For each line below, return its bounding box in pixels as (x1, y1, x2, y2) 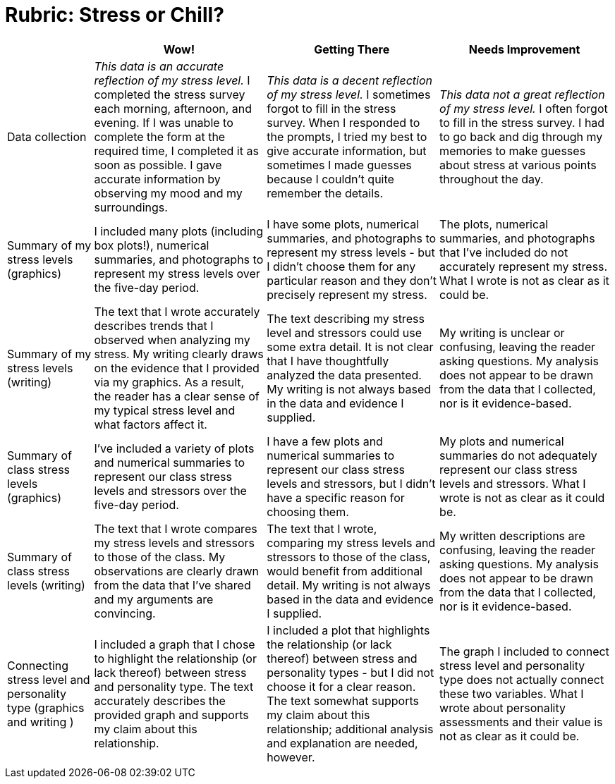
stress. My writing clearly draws (94, 346, 264, 361)
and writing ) (7, 714, 74, 729)
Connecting (7, 658, 69, 673)
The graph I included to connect (439, 644, 609, 659)
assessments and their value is (439, 714, 603, 729)
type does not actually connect (439, 672, 604, 687)
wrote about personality (439, 700, 566, 715)
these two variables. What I (439, 686, 584, 701)
